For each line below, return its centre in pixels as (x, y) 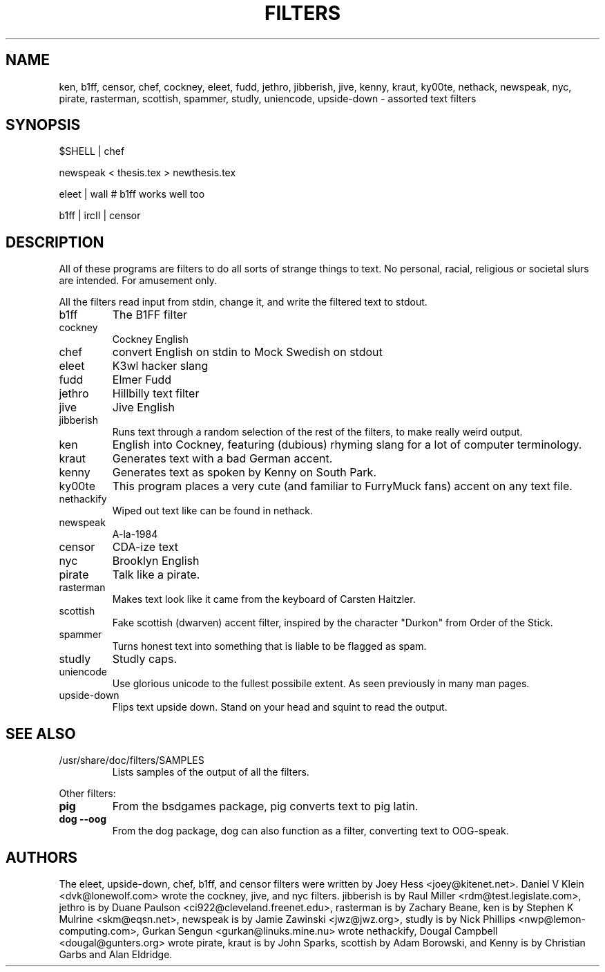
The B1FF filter (150, 315)
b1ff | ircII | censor (100, 216)
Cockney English (150, 339)
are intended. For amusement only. (138, 281)
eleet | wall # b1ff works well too (132, 194)
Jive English (143, 408)
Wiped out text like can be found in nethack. (212, 511)
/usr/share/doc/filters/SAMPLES (132, 760)
